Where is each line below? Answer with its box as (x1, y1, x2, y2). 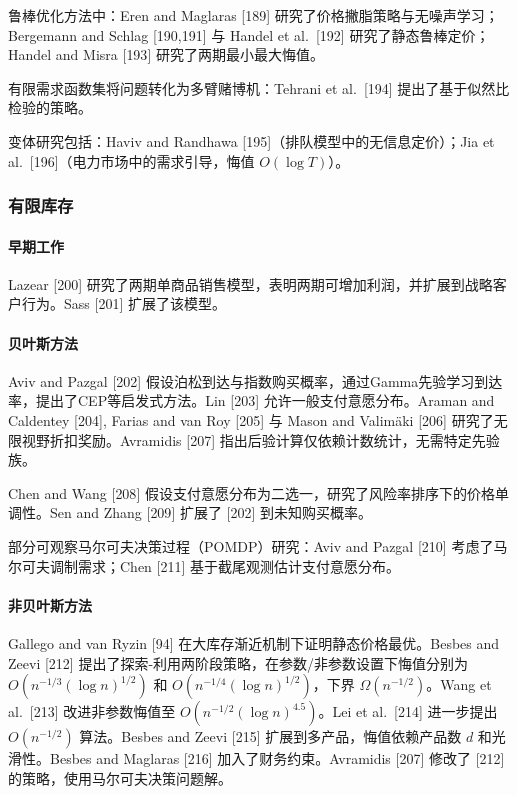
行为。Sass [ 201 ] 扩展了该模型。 (21, 293, 226, 314)
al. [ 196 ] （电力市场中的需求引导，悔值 (8, 150, 255, 171)
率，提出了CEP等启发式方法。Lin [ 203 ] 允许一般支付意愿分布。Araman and (8, 390, 495, 411)
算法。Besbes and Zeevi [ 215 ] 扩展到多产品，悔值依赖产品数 (79, 726, 462, 747)
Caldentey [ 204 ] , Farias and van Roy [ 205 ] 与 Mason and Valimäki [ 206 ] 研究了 (8, 409, 494, 430)
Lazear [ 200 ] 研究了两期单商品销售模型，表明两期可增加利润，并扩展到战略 (8, 273, 493, 294)
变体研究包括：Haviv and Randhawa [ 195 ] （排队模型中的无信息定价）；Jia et (8, 130, 495, 151)
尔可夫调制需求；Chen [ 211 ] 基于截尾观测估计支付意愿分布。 (8, 555, 401, 576)
